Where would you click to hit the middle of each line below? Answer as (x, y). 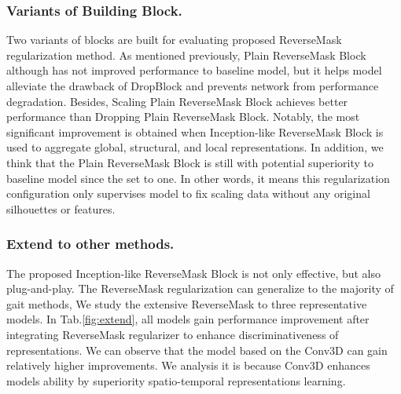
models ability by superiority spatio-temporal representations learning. (176, 380)
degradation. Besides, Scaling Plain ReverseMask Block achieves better (177, 101)
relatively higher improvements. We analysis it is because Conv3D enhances (188, 365)
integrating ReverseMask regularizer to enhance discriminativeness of (173, 334)
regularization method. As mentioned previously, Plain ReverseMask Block (186, 55)
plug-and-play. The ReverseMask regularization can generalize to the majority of (200, 288)
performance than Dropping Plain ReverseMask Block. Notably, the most (183, 117)
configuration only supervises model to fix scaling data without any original (188, 193)
